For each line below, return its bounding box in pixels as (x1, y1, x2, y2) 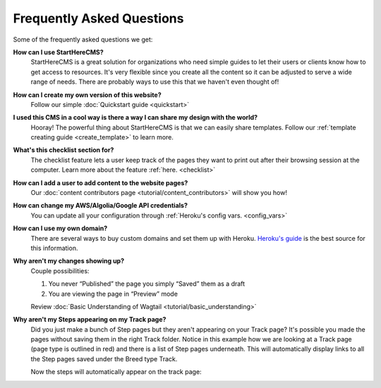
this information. (30, 244, 78, 252)
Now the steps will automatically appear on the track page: (30, 368, 202, 376)
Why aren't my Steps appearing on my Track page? (13, 315, 167, 324)
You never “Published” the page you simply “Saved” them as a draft (48, 280, 246, 288)
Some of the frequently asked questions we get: (13, 35, 153, 44)
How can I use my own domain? (13, 224, 108, 232)
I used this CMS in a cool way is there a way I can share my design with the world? (13, 113, 258, 122)
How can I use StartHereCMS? (13, 48, 104, 56)
